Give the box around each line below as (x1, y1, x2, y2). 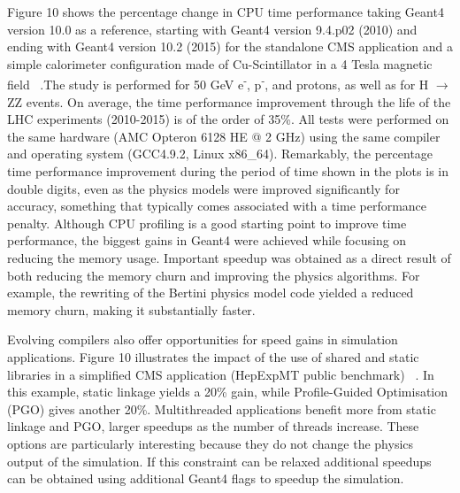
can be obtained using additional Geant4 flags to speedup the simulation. (7, 469, 404, 488)
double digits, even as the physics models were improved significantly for (7, 179, 400, 197)
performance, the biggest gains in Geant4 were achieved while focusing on (7, 231, 407, 250)
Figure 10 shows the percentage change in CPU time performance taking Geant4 (7, 3, 444, 20)
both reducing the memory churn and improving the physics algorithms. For (7, 266, 420, 284)
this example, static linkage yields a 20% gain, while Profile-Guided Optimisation (7, 382, 448, 401)
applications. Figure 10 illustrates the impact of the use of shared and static (7, 347, 419, 366)
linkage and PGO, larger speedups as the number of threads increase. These (7, 417, 419, 435)
